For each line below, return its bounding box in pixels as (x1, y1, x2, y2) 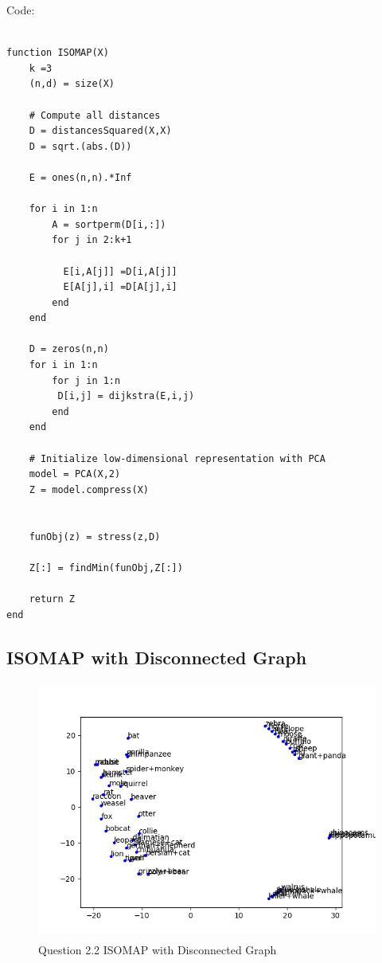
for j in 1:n (52, 374, 121, 386)
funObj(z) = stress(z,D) (29, 530, 161, 542)
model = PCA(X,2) (29, 468, 121, 480)
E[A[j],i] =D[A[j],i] (63, 281, 177, 293)
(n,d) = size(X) (29, 78, 115, 90)
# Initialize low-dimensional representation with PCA (29, 452, 325, 464)
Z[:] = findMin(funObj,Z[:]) (29, 562, 183, 573)
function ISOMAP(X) (6, 47, 109, 59)
